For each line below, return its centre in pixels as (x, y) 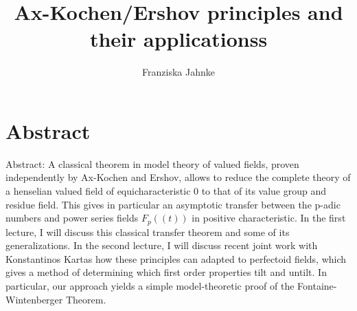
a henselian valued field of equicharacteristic (98, 191)
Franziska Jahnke (178, 72)
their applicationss (178, 39)
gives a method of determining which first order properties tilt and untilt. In (166, 272)
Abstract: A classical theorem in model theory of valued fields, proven (152, 163)
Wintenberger (34, 299)
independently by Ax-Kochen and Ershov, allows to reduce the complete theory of (178, 177)
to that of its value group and (264, 191)
